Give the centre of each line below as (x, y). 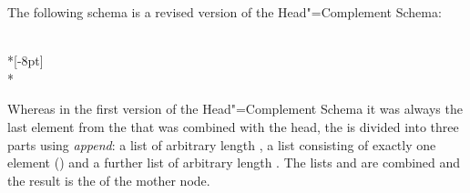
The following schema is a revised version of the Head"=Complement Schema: (225, 12)
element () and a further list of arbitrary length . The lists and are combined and (234, 163)
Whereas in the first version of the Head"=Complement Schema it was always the (235, 109)
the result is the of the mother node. (109, 180)
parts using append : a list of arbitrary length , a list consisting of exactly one (222, 144)
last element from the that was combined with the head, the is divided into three (233, 126)
